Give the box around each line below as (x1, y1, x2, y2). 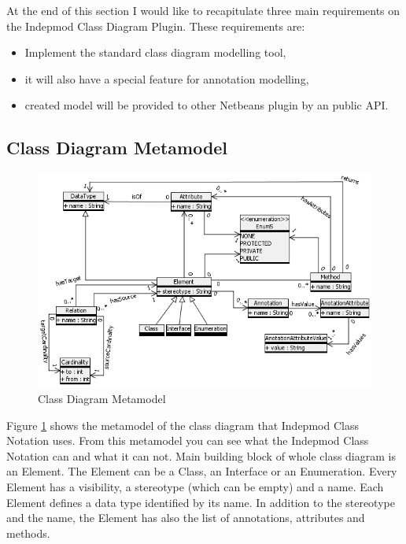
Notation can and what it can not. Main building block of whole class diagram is (6, 447, 396, 464)
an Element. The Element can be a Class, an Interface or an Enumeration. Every (6, 463, 397, 479)
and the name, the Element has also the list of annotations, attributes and (6, 509, 365, 526)
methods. (6, 524, 50, 541)
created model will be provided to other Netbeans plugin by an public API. (24, 97, 389, 113)
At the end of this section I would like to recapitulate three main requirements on (6, 2, 400, 18)
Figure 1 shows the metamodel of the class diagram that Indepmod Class (6, 416, 359, 433)
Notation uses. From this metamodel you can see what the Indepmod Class (6, 432, 369, 449)
